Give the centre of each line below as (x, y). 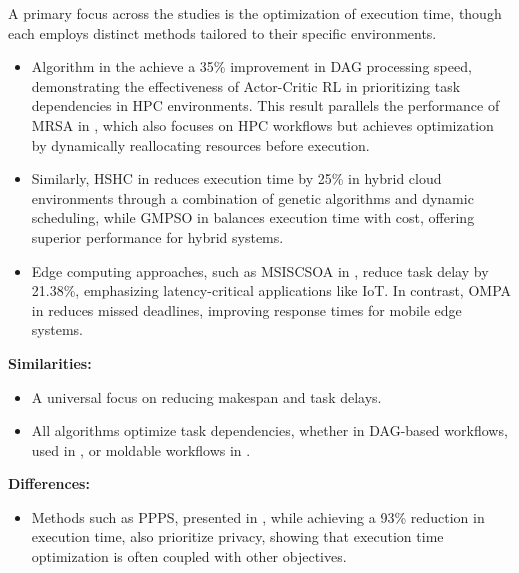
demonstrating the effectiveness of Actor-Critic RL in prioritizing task (246, 85)
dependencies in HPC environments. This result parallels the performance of (265, 105)
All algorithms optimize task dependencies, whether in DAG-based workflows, (269, 430)
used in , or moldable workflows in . (141, 449)
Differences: (49, 483)
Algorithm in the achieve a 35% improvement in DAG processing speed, (251, 66)
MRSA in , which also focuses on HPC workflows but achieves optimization (262, 124)
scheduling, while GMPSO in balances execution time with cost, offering (253, 217)
